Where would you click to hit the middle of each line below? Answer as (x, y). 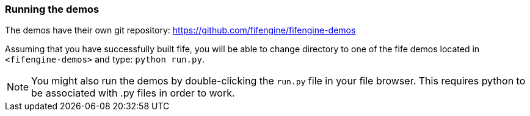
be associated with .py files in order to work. (133, 93)
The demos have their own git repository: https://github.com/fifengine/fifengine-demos (180, 30)
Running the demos (52, 9)
